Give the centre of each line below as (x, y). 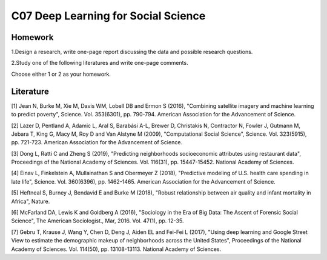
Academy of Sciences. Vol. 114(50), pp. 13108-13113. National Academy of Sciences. (116, 249)
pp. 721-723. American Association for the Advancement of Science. (97, 142)
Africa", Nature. (31, 201)
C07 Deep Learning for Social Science (108, 16)
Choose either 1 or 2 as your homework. (61, 74)
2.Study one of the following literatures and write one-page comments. (100, 63)
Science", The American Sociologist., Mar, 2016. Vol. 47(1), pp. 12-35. (97, 221)
